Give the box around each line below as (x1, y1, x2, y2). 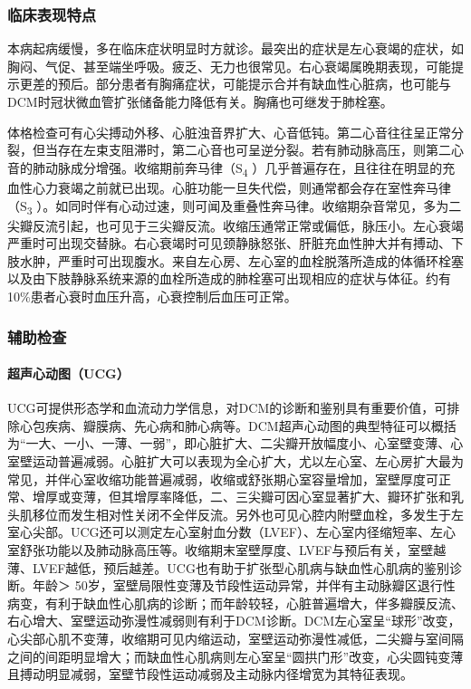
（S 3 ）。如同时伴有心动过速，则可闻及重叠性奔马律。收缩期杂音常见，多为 (7, 196, 449, 217)
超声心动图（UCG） (7, 364, 130, 383)
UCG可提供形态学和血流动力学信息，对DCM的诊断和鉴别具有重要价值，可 (7, 398, 447, 417)
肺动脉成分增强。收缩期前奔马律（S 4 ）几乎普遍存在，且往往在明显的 (32, 158, 443, 179)
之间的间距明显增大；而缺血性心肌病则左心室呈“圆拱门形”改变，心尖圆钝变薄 (7, 646, 464, 665)
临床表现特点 (7, 3, 97, 25)
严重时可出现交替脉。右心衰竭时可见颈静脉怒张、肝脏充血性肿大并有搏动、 (7, 234, 451, 253)
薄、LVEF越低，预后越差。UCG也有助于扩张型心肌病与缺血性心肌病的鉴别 (7, 558, 449, 577)
